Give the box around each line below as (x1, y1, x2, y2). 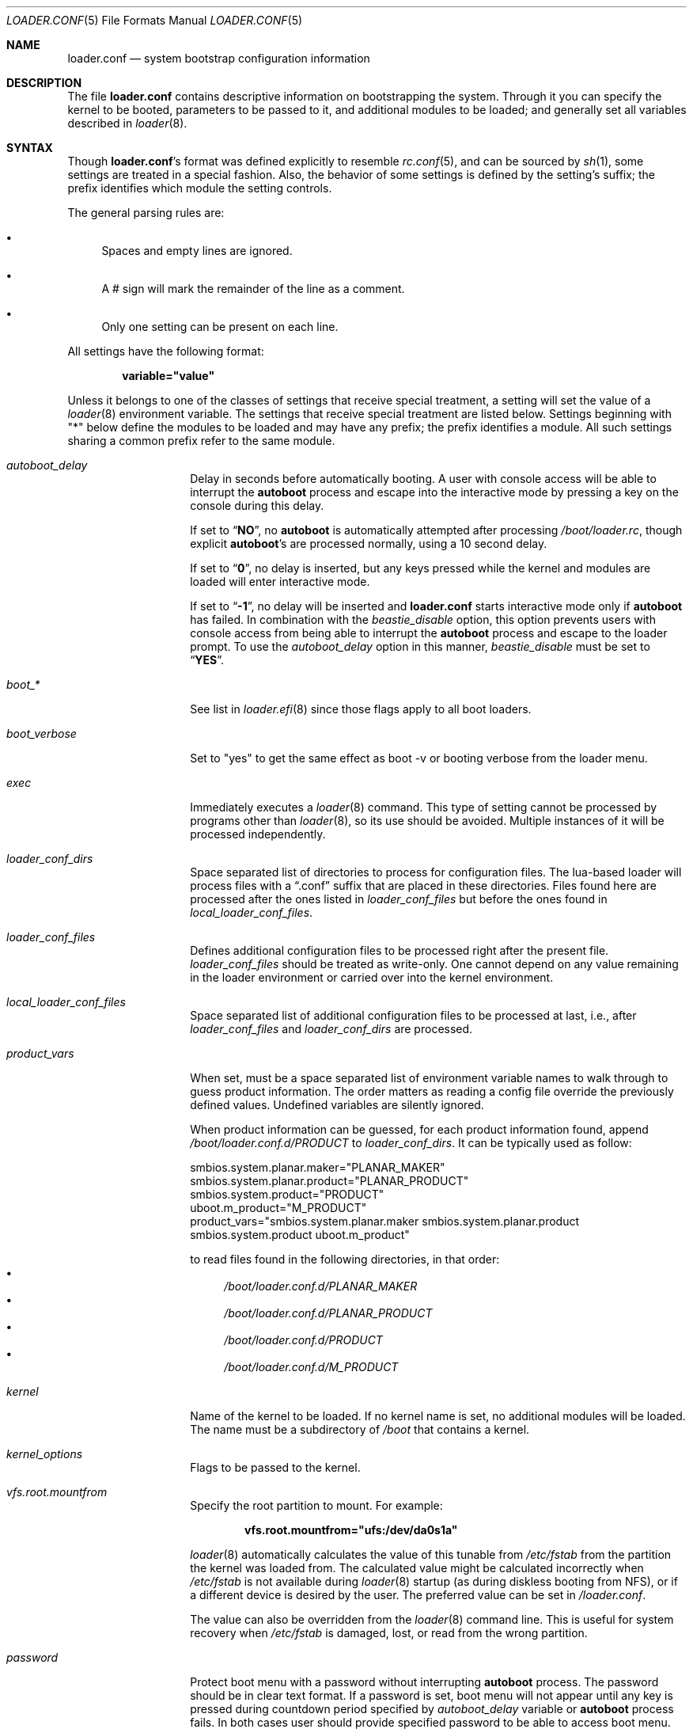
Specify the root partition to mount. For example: (190, 1499, 443, 1512)
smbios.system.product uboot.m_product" (190, 1228, 410, 1241)
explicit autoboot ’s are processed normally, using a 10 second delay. (190, 537, 547, 550)
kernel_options (6, 1447, 83, 1461)
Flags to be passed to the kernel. (190, 1461, 361, 1474)
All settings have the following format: (67, 344, 264, 358)
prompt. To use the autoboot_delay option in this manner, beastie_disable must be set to (190, 640, 650, 653)
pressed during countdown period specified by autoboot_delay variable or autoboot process (190, 1702, 674, 1716)
